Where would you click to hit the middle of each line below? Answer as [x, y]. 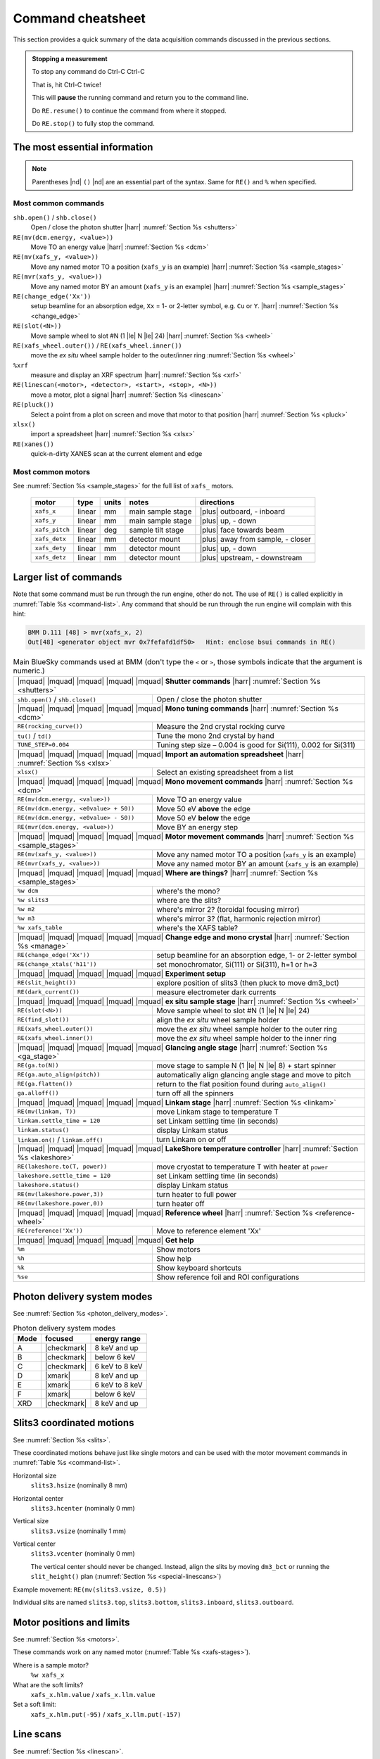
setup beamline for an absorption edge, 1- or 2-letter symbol [257, 955]
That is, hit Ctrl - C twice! [66, 84]
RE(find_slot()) [43, 1020]
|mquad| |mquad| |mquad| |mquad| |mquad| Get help [106, 1240]
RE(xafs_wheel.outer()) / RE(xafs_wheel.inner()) [97, 345]
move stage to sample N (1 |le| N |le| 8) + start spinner [246, 1065]
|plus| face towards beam [242, 530]
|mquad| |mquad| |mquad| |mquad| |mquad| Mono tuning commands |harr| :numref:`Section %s [178, 709]
